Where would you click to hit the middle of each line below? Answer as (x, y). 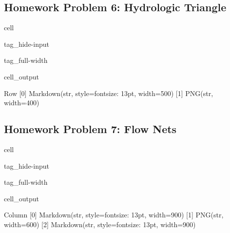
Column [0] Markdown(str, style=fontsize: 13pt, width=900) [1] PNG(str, (114, 215)
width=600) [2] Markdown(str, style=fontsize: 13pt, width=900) (100, 224)
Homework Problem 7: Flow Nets (90, 129)
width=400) (22, 103)
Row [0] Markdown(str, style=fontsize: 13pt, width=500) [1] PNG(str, (109, 93)
